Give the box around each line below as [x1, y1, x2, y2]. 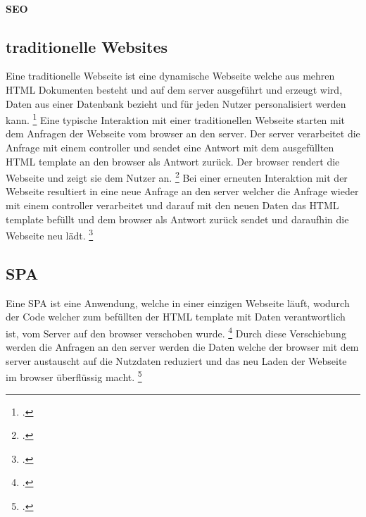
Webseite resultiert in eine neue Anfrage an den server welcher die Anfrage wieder [6, 184, 359, 199]
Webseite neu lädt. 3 [6, 226, 94, 242]
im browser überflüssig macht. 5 [6, 368, 142, 384]
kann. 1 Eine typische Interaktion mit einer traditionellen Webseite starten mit [6, 111, 346, 127]
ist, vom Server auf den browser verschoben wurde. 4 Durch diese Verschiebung [6, 323, 346, 340]
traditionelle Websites [6, 35, 168, 57]
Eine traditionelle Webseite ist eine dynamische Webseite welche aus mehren [6, 68, 335, 83]
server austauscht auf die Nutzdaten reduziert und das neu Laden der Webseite [6, 353, 347, 368]
